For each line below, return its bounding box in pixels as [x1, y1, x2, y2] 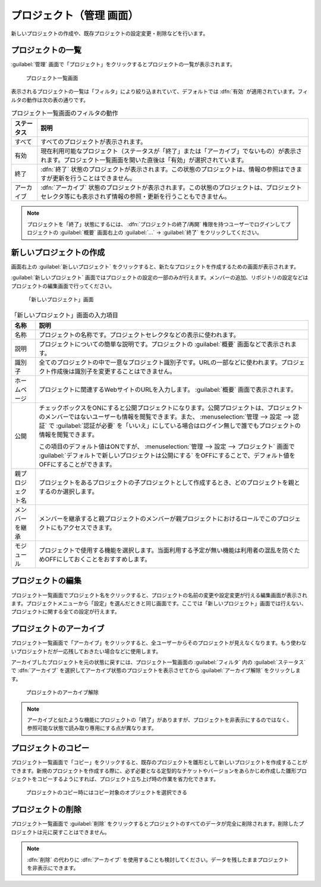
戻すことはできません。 [52, 828, 110, 836]
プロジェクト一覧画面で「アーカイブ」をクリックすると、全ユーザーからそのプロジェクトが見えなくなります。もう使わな [11, 639, 307, 646]
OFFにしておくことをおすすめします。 [45, 555, 151, 564]
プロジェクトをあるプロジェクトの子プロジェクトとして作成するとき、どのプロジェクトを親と [39, 479, 300, 487]
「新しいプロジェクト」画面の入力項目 [11, 311, 119, 319]
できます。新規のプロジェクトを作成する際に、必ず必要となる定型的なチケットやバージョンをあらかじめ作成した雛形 [11, 767, 297, 774]
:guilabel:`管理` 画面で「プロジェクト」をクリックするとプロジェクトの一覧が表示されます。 [11, 61, 236, 68]
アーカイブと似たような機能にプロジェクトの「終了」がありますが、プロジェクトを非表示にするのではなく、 [27, 716, 292, 723]
